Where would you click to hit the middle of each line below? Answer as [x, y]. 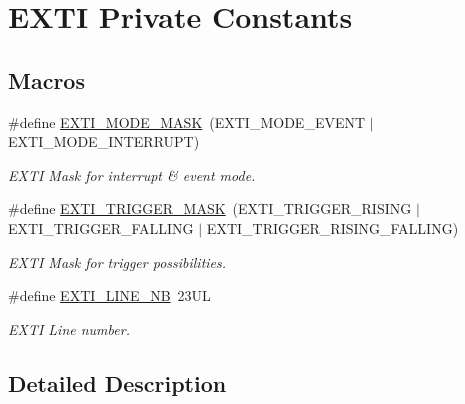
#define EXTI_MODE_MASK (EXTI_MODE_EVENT [187, 121]
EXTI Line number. [69, 328]
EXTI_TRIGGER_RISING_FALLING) [332, 227]
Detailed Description [117, 382]
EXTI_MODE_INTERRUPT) [104, 141]
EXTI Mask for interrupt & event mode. [132, 174]
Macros [46, 79]
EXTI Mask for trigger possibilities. [117, 261]
